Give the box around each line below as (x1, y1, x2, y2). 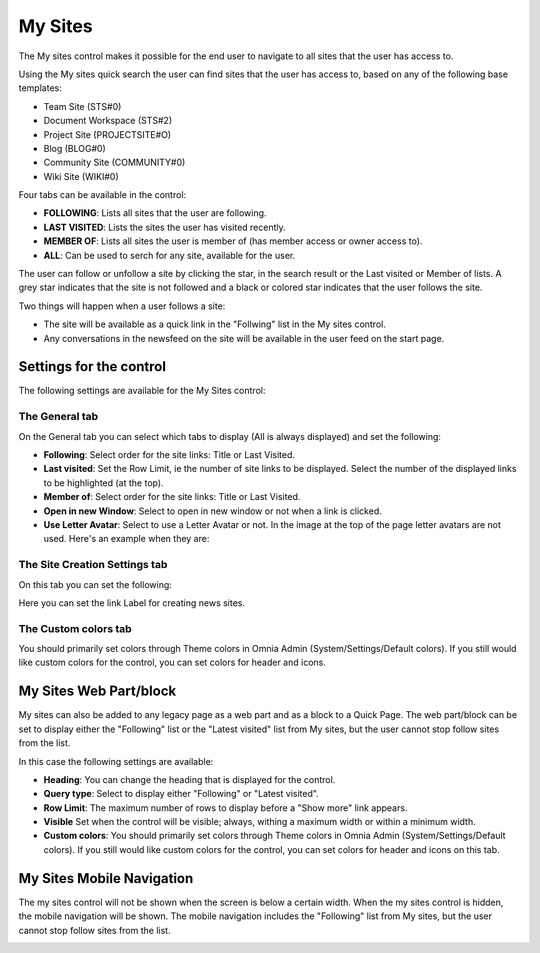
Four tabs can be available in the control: (18, 189, 187, 201)
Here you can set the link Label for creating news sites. (18, 596, 245, 609)
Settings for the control (18, 358, 167, 375)
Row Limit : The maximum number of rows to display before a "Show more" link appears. (43, 801, 408, 814)
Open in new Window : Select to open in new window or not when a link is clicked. (43, 505, 382, 517)
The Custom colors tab (18, 621, 132, 635)
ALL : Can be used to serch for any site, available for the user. (43, 249, 296, 261)
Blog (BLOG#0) (43, 142, 107, 154)
